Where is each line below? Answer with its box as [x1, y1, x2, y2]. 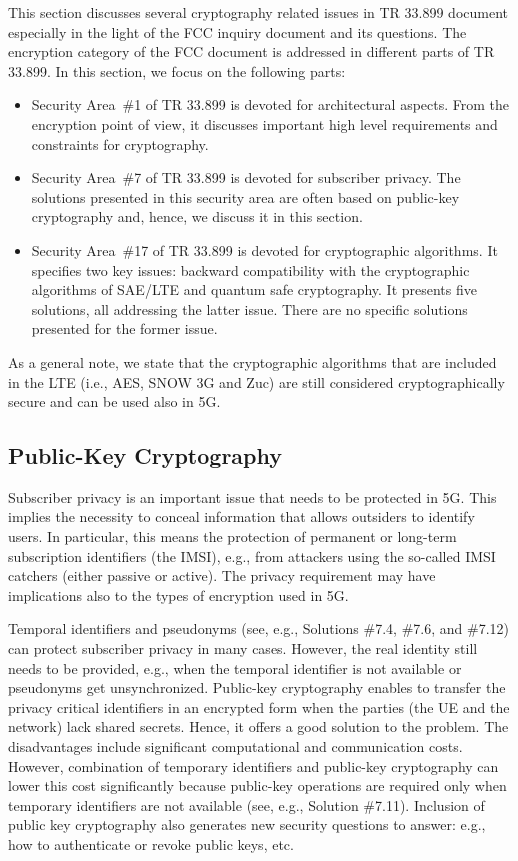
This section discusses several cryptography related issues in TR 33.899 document [8, 2, 509, 22]
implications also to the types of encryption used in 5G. [8, 584, 349, 605]
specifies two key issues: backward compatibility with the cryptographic [31, 259, 470, 280]
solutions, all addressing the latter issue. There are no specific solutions [31, 298, 468, 319]
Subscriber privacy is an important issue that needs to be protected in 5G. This [8, 486, 497, 507]
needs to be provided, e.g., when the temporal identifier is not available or [8, 657, 462, 678]
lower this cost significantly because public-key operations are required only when [8, 775, 507, 796]
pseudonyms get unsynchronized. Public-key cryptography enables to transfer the [8, 677, 506, 698]
